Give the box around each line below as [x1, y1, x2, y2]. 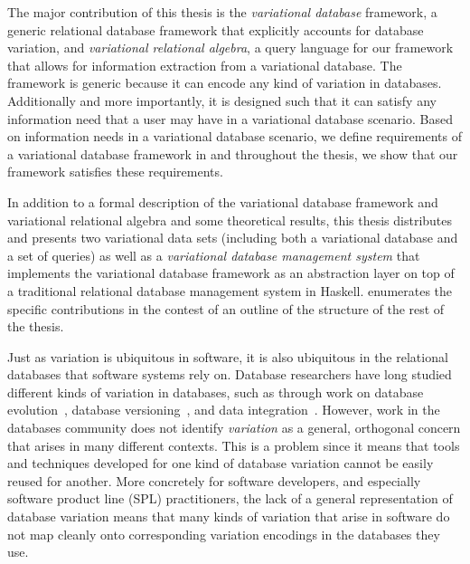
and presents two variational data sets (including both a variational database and [7, 228, 458, 247]
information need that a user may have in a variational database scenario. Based [7, 109, 453, 128]
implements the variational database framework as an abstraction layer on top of [7, 263, 455, 282]
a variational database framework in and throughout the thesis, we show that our [7, 144, 458, 163]
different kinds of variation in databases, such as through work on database [7, 382, 424, 401]
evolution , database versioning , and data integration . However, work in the [7, 400, 440, 419]
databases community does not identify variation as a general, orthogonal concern [7, 418, 461, 437]
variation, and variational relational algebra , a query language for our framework [7, 38, 454, 57]
